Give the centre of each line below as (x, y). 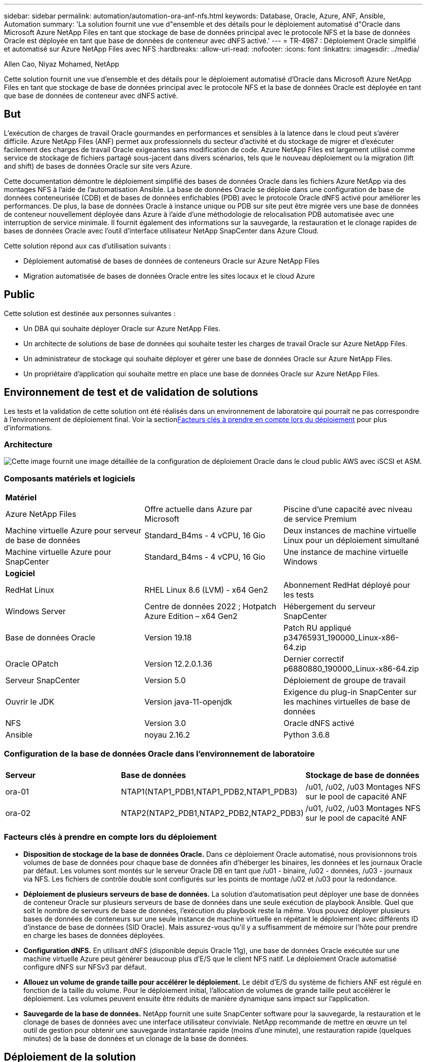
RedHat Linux (30, 590)
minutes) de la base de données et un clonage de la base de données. (136, 1038)
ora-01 (17, 791)
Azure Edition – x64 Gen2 (191, 616)
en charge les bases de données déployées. (94, 935)
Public (19, 295)
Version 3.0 (165, 723)
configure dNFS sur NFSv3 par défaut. (85, 967)
